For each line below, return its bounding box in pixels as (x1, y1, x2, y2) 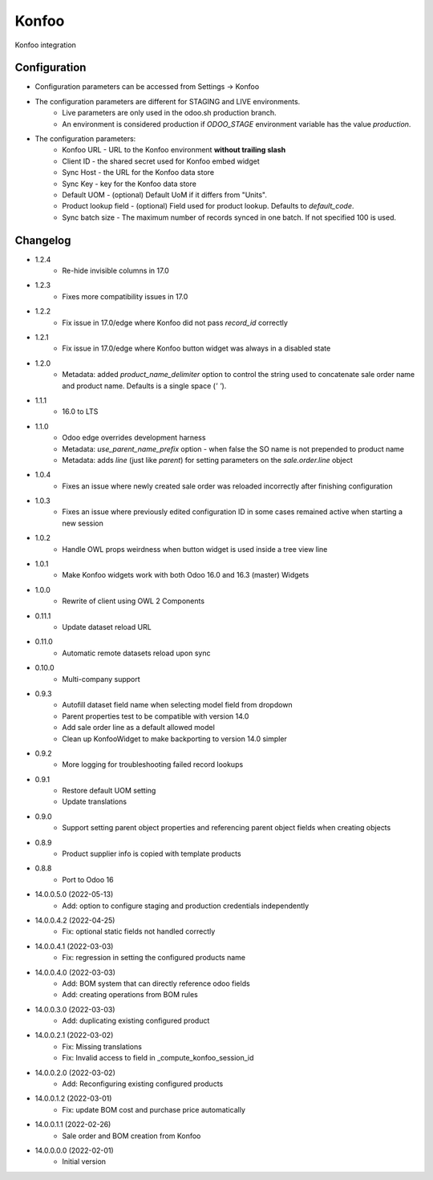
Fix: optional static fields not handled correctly (62, 927, 216, 936)
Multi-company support (62, 674, 140, 683)
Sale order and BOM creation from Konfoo (62, 1131, 201, 1141)
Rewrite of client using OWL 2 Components (62, 596, 204, 606)
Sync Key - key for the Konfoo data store (62, 179, 196, 189)
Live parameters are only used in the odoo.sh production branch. (62, 108, 277, 118)
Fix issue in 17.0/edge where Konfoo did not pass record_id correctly (62, 318, 289, 327)
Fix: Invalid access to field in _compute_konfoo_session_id (62, 1053, 254, 1063)
